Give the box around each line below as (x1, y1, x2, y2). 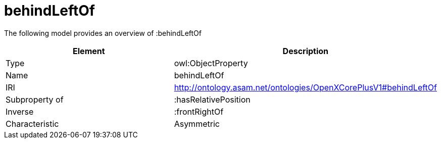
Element (73, 45, 105, 56)
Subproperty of (6, 94, 64, 105)
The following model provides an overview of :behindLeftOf (4, 28, 202, 37)
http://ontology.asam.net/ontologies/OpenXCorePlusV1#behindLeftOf (174, 82, 437, 92)
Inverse (6, 106, 34, 117)
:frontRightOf (174, 106, 224, 117)
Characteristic (6, 118, 59, 129)
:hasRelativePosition (174, 94, 251, 105)
